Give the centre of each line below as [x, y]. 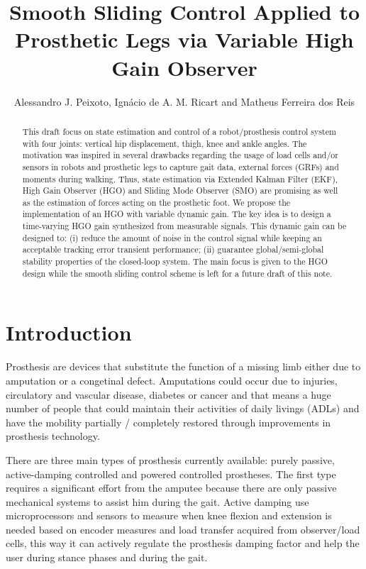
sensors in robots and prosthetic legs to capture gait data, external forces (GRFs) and [181, 166]
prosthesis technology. [53, 436]
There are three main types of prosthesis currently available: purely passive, [170, 459]
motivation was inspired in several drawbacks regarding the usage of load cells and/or [180, 155]
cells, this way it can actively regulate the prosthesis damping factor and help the [183, 543]
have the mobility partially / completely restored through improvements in [168, 422]
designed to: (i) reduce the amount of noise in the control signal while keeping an [172, 237]
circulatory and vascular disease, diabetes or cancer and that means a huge [168, 394]
